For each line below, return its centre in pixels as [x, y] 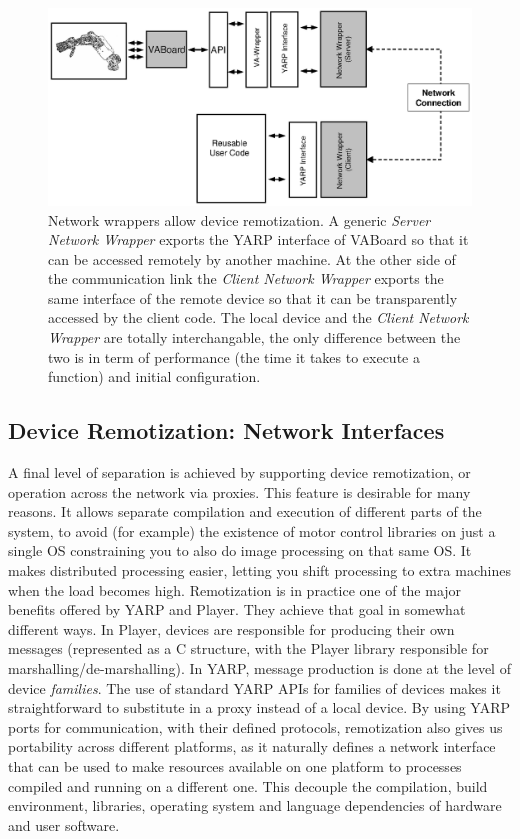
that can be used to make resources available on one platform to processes [235, 765]
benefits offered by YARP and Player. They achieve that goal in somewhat [237, 609]
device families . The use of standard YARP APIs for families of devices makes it [254, 687]
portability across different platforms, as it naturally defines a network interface [252, 746]
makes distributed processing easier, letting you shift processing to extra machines [259, 570]
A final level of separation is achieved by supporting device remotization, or [239, 472]
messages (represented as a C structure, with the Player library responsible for [248, 648]
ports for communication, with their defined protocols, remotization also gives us [255, 726]
